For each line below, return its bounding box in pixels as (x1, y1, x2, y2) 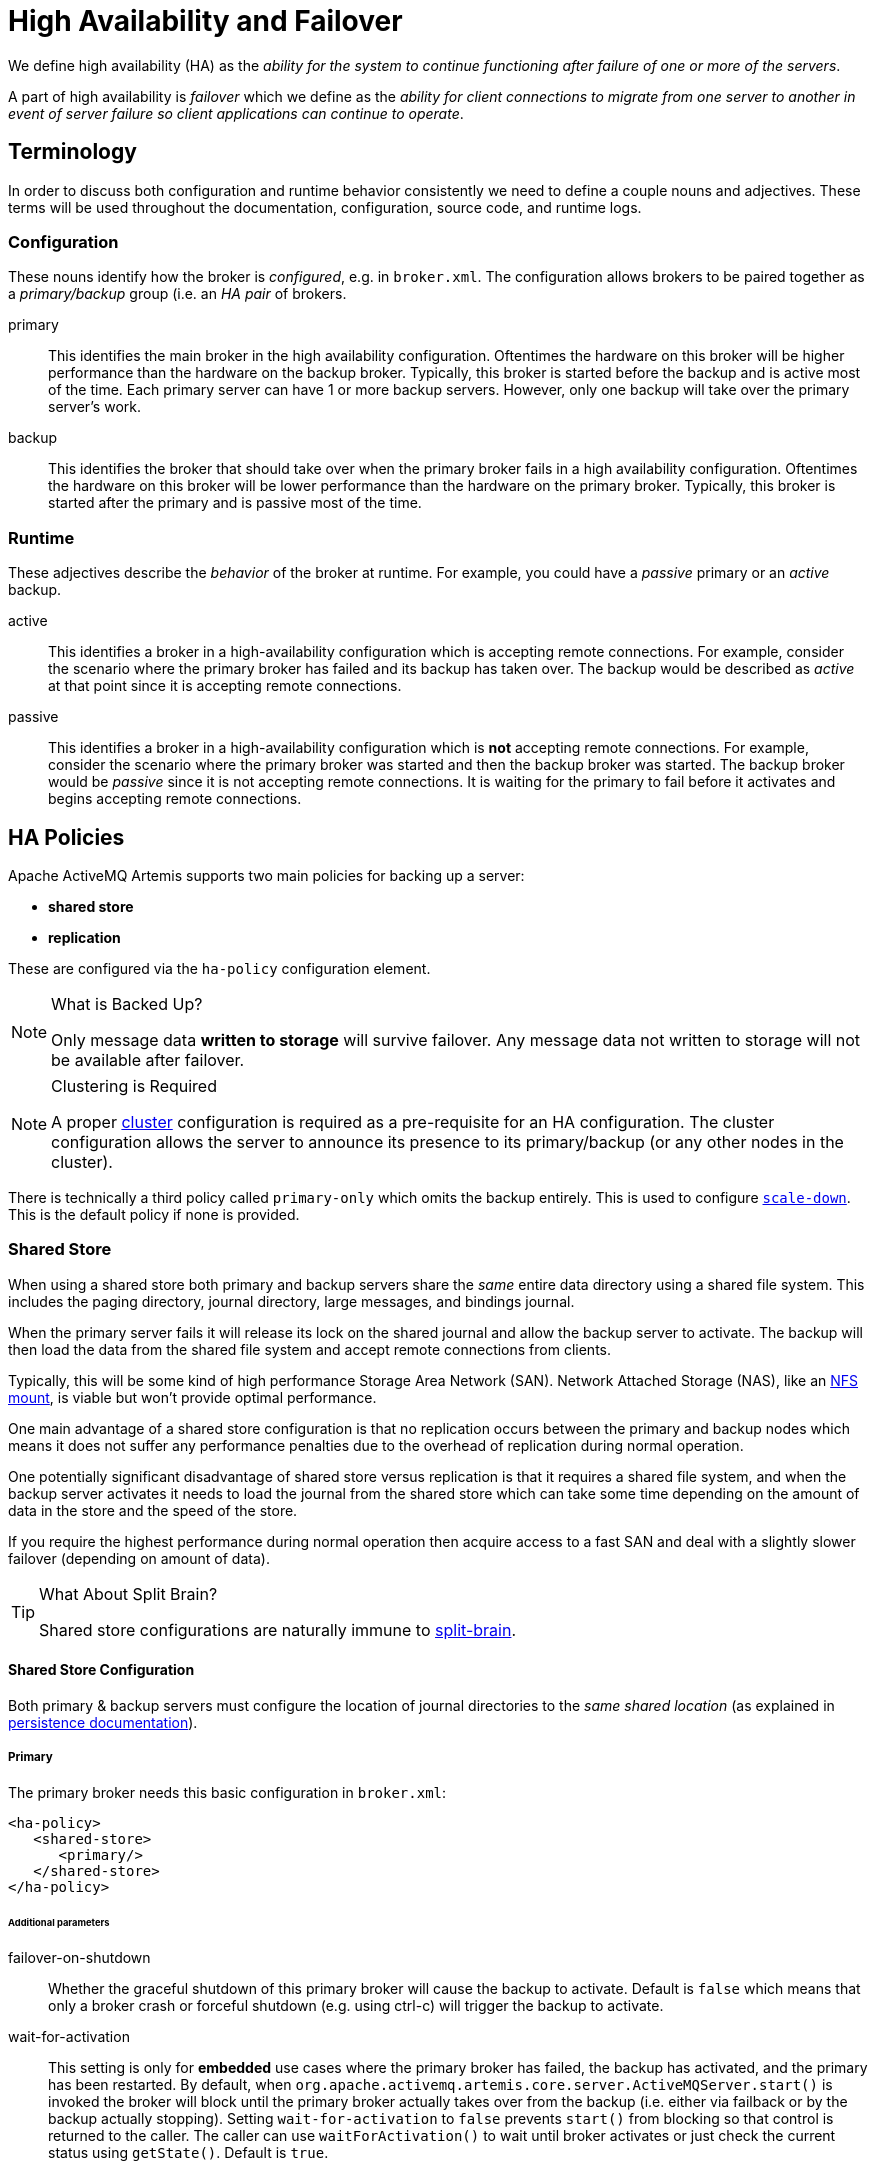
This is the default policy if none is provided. (8, 1205, 300, 1223)
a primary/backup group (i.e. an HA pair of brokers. (8, 285, 347, 303)
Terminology (8, 139, 137, 165)
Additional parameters (8, 1916, 110, 1928)
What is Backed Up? (51, 993, 203, 1014)
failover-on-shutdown (8, 1949, 151, 1967)
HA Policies (8, 824, 125, 850)
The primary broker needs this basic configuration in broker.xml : (8, 1783, 447, 1801)
